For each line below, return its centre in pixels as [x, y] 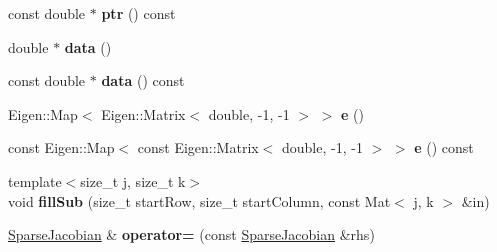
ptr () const [138, 13]
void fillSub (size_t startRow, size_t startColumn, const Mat [199, 200]
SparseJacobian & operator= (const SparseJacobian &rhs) [191, 234]
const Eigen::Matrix [198, 147]
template [35, 180]
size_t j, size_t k [133, 180]
